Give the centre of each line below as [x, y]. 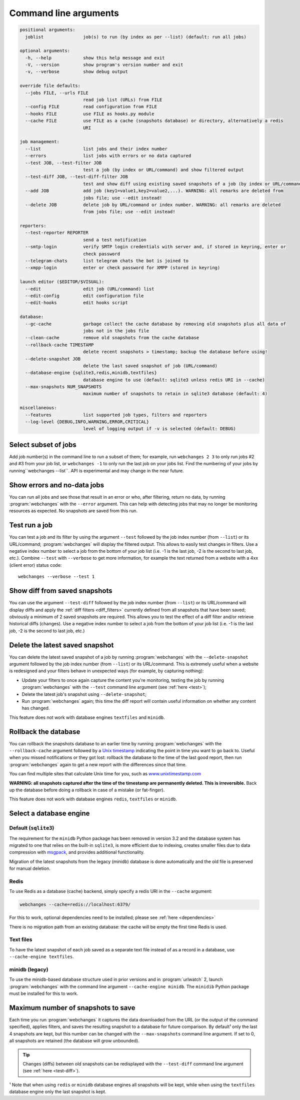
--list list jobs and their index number [96, 149]
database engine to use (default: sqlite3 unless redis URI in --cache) [174, 380]
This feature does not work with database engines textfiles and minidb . [87, 717]
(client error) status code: [35, 565]
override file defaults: [50, 86]
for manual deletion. [30, 868]
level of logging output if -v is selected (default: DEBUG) [159, 429]
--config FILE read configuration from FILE [91, 107]
